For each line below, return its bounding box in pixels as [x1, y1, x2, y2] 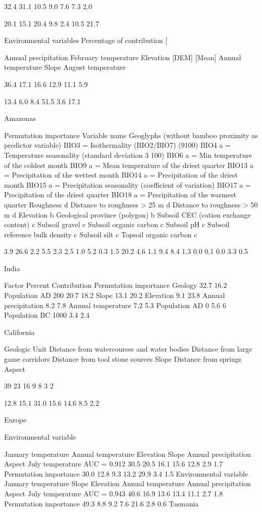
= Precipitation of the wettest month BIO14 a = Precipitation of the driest [4, 169, 238, 180]
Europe [4, 414, 27, 425]
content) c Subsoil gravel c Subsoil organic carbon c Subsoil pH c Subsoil [4, 219, 230, 230]
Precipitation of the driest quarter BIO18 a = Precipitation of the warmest [4, 189, 236, 200]
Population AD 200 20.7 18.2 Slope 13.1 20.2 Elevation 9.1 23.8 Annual [4, 290, 225, 301]
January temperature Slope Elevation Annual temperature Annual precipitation [4, 478, 251, 489]
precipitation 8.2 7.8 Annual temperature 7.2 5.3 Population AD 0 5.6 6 [4, 300, 226, 310]
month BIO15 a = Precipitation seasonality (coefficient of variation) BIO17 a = [4, 179, 251, 190]
